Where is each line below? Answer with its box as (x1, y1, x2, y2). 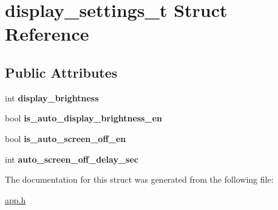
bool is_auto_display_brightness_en (5, 112, 162, 124)
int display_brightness (5, 91, 99, 104)
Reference (5, 21, 89, 46)
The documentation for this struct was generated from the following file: (5, 173, 274, 186)
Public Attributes (5, 63, 118, 81)
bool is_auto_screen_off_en (5, 132, 126, 144)
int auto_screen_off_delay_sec (5, 152, 138, 165)
